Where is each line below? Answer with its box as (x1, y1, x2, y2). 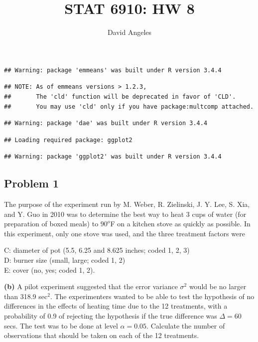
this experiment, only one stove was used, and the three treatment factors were (4, 228, 245, 238)
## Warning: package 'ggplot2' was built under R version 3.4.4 (4, 153, 222, 161)
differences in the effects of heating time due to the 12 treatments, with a (4, 301, 228, 311)
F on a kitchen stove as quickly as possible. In (110, 218, 251, 229)
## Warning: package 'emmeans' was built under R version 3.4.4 (4, 66, 222, 74)
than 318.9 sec (4, 291, 48, 301)
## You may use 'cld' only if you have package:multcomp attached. (4, 103, 254, 110)
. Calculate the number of (146, 320, 225, 331)
